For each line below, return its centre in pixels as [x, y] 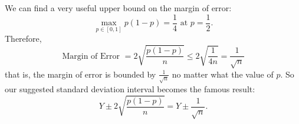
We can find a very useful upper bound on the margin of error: [118, 8]
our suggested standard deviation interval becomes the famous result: [130, 88]
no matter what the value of [223, 74]
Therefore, [23, 38]
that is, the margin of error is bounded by [80, 74]
